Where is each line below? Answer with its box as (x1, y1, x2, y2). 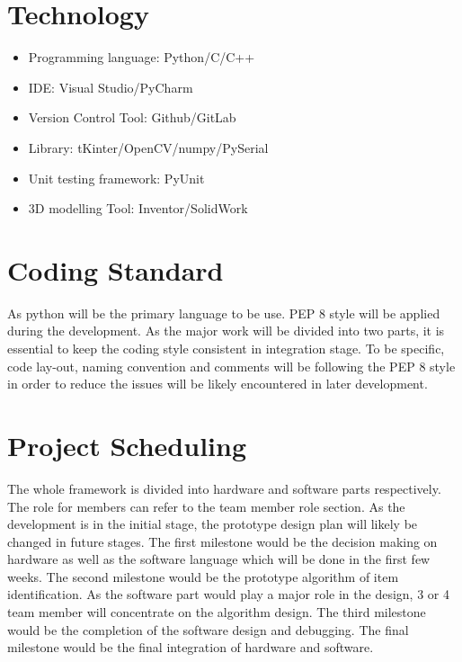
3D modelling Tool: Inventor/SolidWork (28, 199, 248, 218)
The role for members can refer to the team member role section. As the (7, 497, 405, 515)
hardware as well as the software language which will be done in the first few (7, 550, 431, 568)
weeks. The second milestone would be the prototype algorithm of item (7, 567, 399, 586)
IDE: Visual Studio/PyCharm (28, 77, 193, 96)
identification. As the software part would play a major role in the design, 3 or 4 (7, 585, 449, 604)
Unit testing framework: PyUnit (28, 168, 205, 187)
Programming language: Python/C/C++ (28, 48, 255, 67)
